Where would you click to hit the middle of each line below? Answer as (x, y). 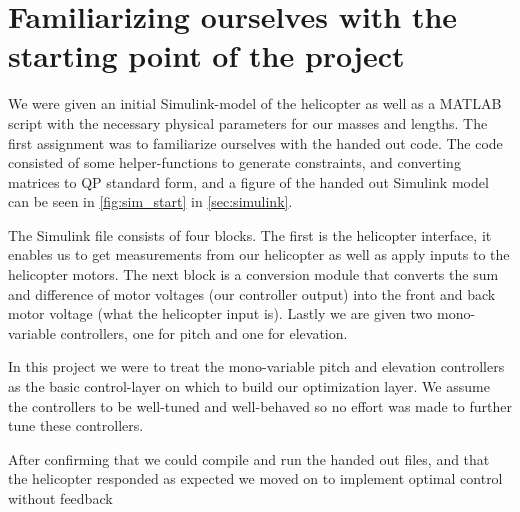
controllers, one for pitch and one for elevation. (204, 332)
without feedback (60, 498)
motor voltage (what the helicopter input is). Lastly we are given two (220, 313)
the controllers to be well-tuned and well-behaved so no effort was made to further (260, 405)
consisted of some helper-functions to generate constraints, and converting (234, 162)
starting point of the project (206, 55)
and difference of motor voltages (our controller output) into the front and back (252, 293)
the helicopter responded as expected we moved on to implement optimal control (255, 478)
